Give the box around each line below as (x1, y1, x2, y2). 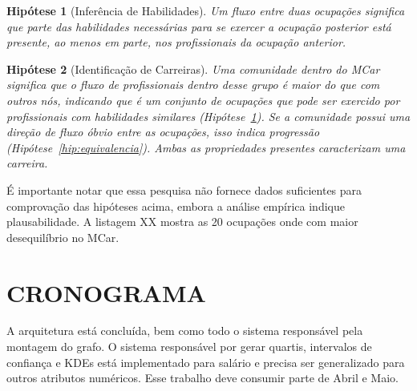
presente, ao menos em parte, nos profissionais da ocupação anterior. (6, 34, 346, 50)
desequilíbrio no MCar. (6, 228, 119, 245)
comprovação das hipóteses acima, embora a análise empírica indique (6, 197, 345, 214)
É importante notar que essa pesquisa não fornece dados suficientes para (6, 181, 362, 198)
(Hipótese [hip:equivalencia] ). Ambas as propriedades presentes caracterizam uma (6, 139, 406, 155)
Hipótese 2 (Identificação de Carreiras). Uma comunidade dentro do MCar (6, 60, 380, 77)
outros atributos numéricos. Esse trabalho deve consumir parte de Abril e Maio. (6, 369, 399, 386)
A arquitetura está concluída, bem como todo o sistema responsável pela (6, 322, 363, 339)
